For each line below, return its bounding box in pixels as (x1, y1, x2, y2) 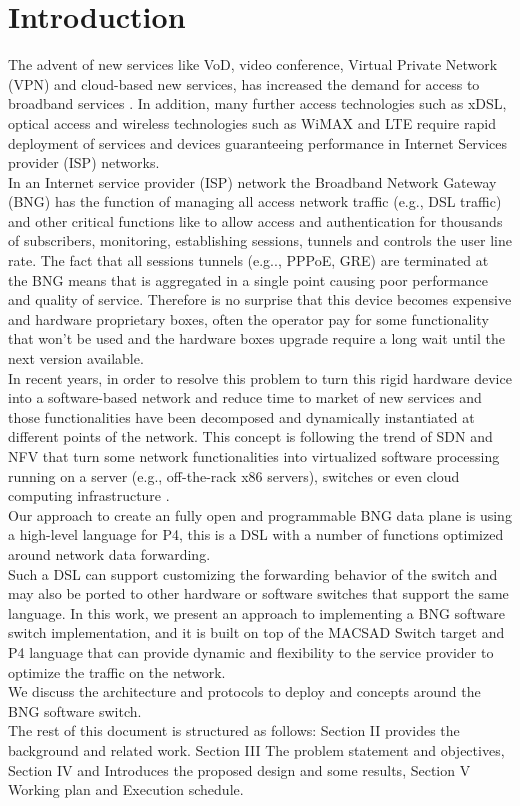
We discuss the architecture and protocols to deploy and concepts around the (8, 681, 481, 702)
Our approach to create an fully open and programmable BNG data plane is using (8, 504, 512, 525)
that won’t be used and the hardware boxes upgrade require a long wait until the (8, 328, 505, 349)
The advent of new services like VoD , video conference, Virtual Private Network (8, 54, 498, 75)
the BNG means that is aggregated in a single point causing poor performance (8, 269, 488, 290)
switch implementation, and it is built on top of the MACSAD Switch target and (8, 622, 505, 643)
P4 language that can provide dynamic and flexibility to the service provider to (8, 641, 494, 662)
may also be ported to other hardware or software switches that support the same (8, 583, 509, 604)
